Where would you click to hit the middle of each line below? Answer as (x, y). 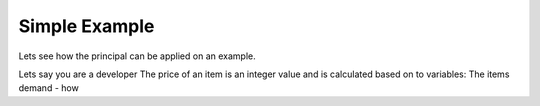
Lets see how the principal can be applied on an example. (137, 56)
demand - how (48, 88)
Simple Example (86, 26)
